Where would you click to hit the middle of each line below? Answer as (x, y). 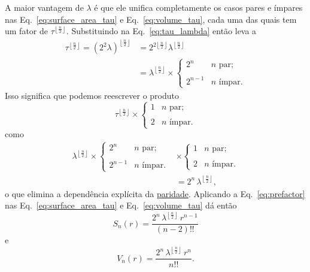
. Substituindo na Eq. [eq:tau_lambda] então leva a (161, 31)
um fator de (26, 31)
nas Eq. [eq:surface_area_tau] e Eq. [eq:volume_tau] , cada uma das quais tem (151, 19)
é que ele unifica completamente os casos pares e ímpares (198, 7)
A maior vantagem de (44, 7)
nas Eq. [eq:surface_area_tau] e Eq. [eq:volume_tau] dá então (121, 205)
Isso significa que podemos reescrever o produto (92, 95)
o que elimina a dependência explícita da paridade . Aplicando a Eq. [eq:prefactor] (155, 193)
